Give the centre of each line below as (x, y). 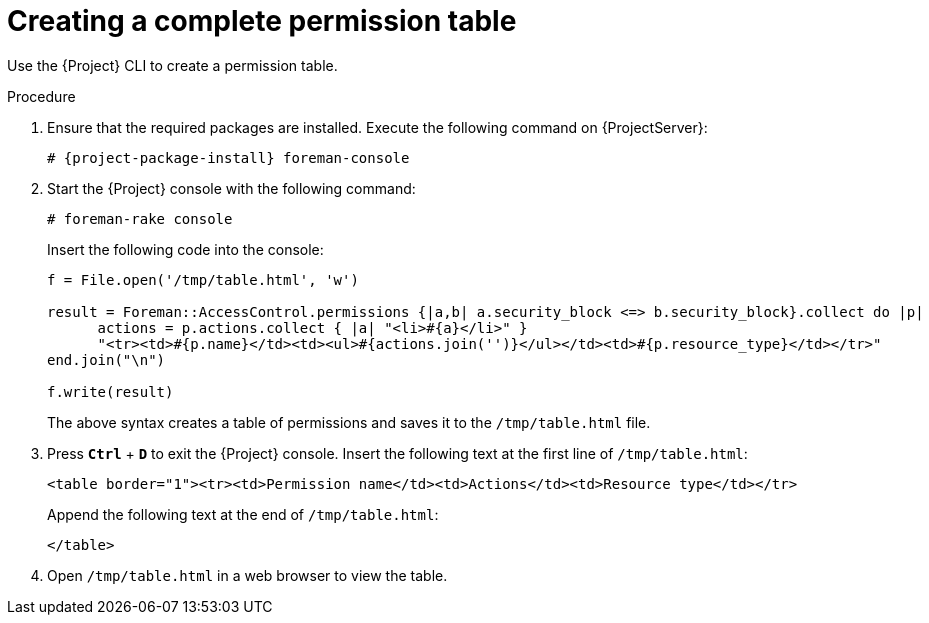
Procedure (41, 96)
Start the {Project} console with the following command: (231, 188)
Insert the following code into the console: (185, 249)
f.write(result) (110, 391)
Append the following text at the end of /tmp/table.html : (243, 514)
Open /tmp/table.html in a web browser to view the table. (247, 575)
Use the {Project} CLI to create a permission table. (172, 65)
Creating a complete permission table (262, 21)
